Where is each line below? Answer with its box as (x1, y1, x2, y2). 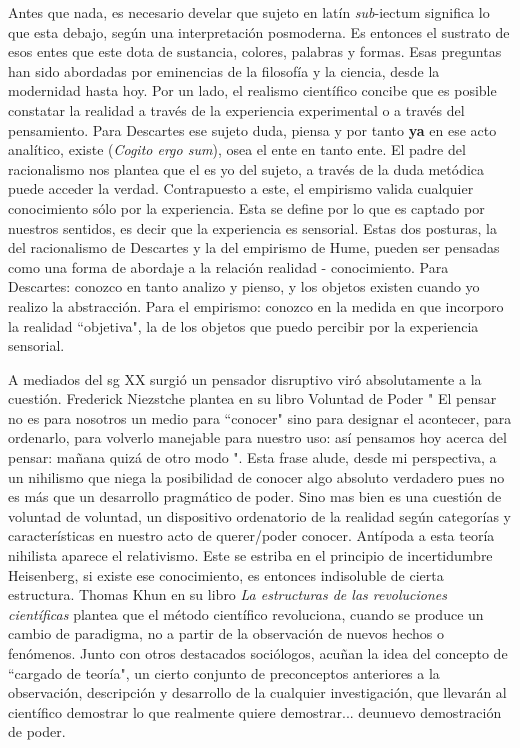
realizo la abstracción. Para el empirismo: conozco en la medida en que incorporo (8, 295, 504, 316)
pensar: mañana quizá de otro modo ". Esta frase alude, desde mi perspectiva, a (8, 447, 497, 468)
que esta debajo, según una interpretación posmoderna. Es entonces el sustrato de (8, 21, 510, 42)
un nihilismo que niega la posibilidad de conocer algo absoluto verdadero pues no (8, 466, 505, 487)
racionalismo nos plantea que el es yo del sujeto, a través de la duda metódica (8, 158, 485, 179)
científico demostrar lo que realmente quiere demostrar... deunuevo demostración (8, 701, 502, 722)
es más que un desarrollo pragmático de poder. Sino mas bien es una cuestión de (8, 486, 502, 507)
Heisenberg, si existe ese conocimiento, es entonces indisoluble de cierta (8, 564, 444, 585)
